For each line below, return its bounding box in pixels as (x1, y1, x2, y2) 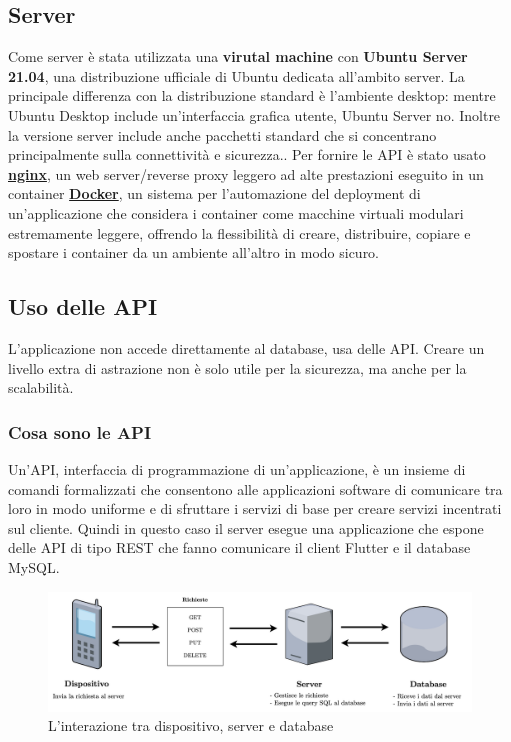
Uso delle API (8, 291, 158, 322)
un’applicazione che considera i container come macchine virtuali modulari (8, 202, 464, 223)
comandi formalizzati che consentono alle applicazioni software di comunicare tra (8, 478, 503, 499)
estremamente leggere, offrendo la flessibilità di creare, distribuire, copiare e (8, 222, 471, 243)
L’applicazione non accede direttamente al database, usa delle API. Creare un (8, 337, 485, 358)
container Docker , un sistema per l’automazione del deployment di (8, 183, 421, 204)
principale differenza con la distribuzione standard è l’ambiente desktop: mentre (8, 85, 496, 106)
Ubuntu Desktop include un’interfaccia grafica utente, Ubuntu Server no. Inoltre (8, 104, 501, 125)
